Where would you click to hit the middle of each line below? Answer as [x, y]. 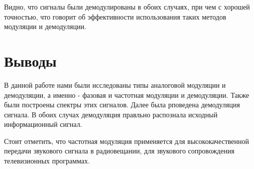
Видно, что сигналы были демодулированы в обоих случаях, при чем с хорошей [127, 7]
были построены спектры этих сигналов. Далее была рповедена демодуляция [122, 105]
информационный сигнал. [43, 124]
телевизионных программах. [47, 161]
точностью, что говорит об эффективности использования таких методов [115, 16]
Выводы [30, 60]
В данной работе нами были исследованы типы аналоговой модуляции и [115, 84]
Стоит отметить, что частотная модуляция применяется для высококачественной [127, 141]
